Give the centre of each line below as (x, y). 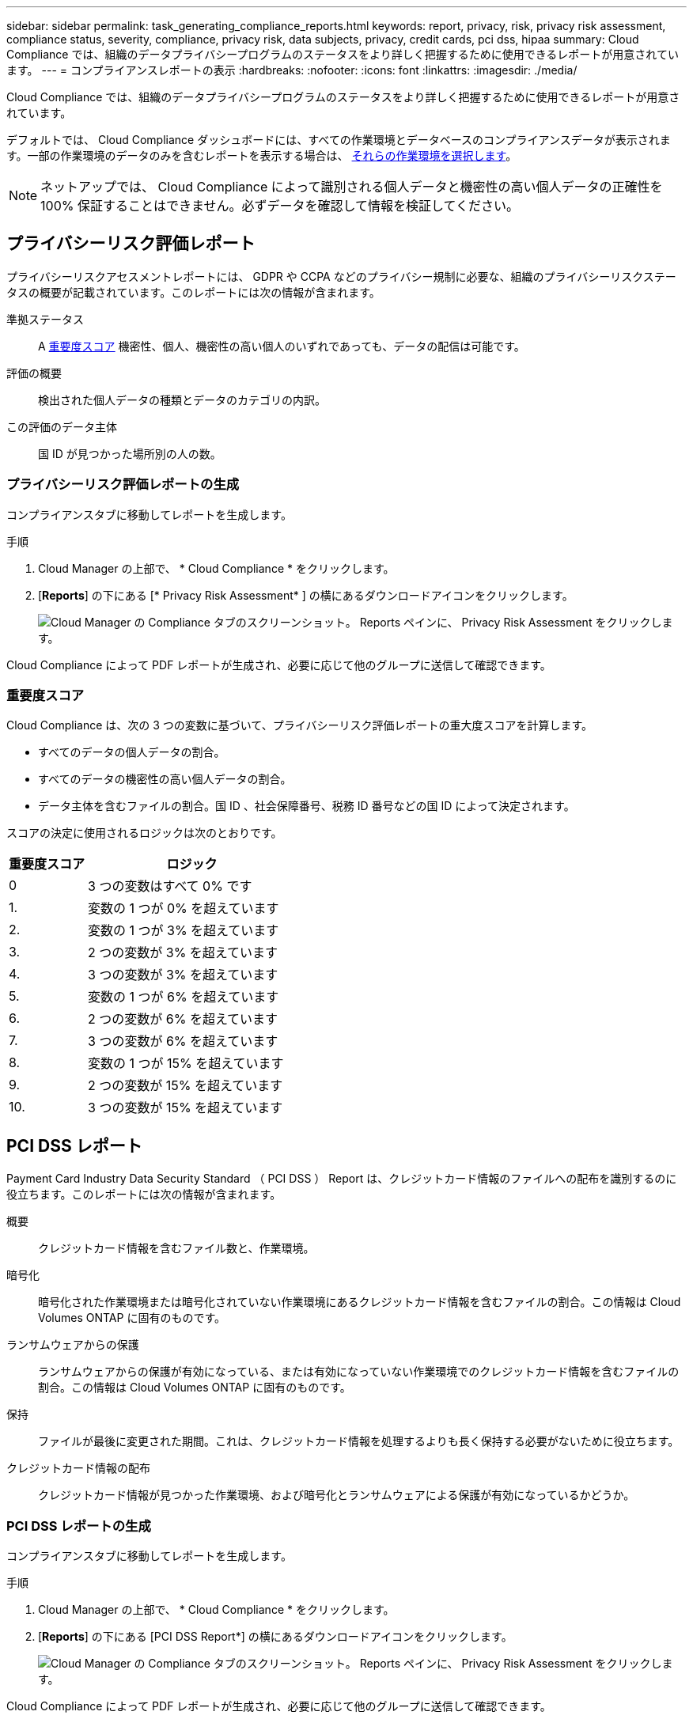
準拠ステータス (45, 319)
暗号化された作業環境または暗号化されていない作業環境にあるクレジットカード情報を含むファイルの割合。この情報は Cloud (360, 1302)
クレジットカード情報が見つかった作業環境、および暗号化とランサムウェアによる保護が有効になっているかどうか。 (337, 1495)
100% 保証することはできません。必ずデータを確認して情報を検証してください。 (280, 206)
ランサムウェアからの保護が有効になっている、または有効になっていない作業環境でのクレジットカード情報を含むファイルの (359, 1372)
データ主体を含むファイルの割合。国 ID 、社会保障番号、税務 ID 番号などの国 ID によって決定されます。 (307, 806)
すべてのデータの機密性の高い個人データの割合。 (165, 779)
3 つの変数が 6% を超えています (183, 1041)
